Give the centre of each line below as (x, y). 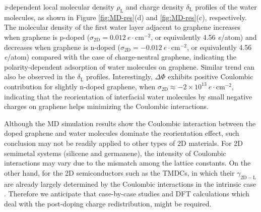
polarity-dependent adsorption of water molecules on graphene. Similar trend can (129, 66)
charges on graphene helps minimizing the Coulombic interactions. (106, 106)
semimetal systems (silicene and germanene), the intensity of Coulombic (115, 153)
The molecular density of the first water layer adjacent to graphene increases (122, 27)
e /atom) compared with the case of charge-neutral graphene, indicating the (120, 57)
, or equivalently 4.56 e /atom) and (204, 37)
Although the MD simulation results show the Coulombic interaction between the (130, 123)
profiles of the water (226, 7)
